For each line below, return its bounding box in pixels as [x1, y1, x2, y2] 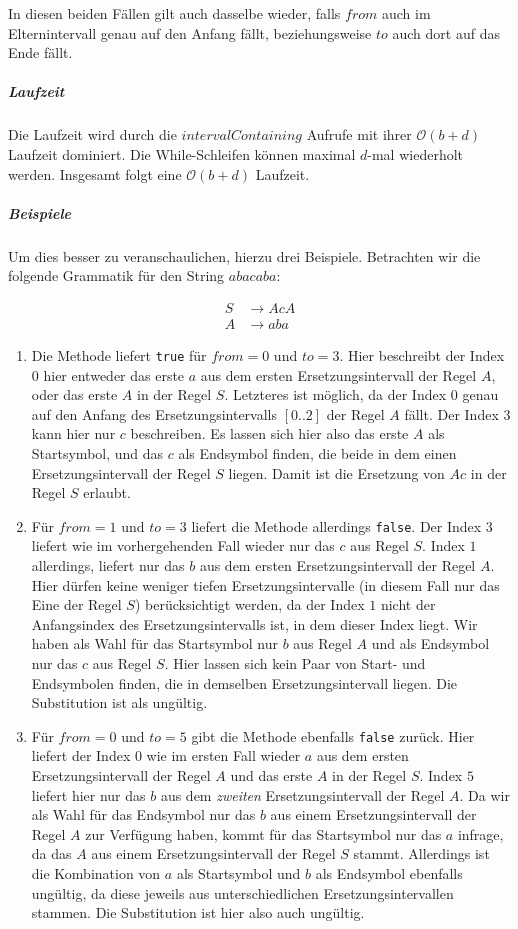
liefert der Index [31, 745, 131, 766]
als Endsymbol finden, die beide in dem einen [178, 442, 457, 463]
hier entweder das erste [43, 364, 185, 385]
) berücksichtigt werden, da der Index [134, 594, 365, 615]
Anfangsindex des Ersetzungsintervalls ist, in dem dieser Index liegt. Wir [31, 613, 478, 634]
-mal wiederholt [367, 143, 464, 164]
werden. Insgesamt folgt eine [8, 163, 182, 184]
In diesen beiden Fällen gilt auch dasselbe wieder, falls [8, 3, 341, 23]
